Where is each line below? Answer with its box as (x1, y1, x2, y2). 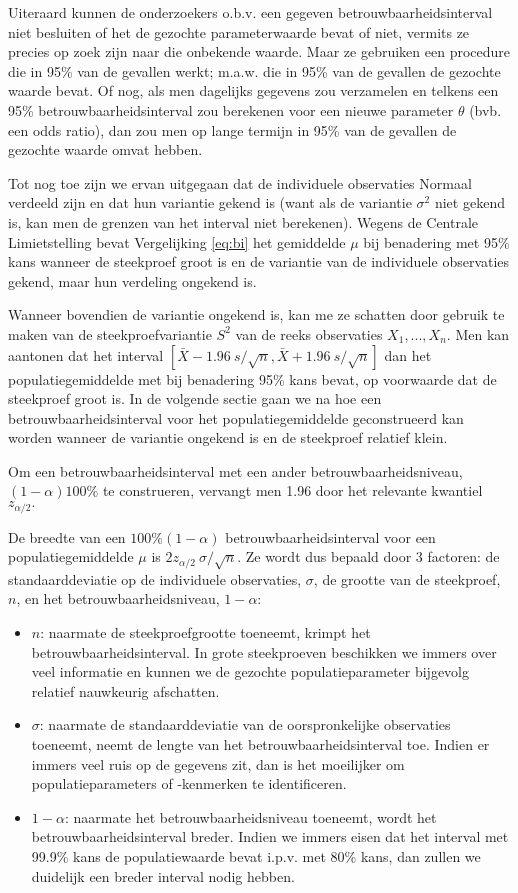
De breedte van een (8, 526, 126, 547)
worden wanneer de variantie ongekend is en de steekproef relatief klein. (8, 427, 448, 448)
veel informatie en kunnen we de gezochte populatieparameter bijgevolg (31, 661, 470, 682)
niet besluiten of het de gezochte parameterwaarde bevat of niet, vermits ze (8, 21, 470, 42)
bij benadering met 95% (363, 231, 510, 252)
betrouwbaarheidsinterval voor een (225, 526, 436, 547)
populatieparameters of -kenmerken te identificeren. (31, 773, 347, 794)
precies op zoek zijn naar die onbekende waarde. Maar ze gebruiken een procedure (8, 41, 510, 62)
